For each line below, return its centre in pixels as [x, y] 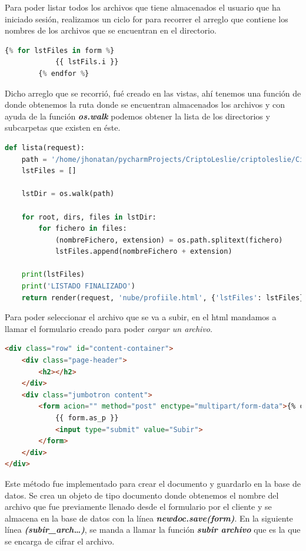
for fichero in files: [83, 229]
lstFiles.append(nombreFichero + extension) [144, 252]
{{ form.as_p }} [87, 418]
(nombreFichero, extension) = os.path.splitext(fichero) [169, 240]
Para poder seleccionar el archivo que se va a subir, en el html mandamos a [141, 317]
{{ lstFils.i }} [87, 62]
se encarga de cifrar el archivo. [60, 541]
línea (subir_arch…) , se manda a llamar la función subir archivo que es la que [153, 530]
